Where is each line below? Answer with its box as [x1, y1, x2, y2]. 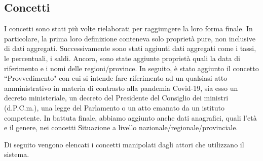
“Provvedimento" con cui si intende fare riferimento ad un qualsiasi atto [4, 73, 228, 83]
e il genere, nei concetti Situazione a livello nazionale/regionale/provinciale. [4, 122, 238, 133]
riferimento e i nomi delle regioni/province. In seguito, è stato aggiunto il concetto [4, 63, 259, 73]
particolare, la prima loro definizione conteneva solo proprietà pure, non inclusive [4, 33, 255, 43]
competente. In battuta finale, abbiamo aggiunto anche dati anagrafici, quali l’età [4, 112, 257, 123]
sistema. [4, 149, 29, 159]
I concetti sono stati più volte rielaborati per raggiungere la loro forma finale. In [4, 23, 253, 34]
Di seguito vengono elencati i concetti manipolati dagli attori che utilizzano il [4, 139, 244, 149]
